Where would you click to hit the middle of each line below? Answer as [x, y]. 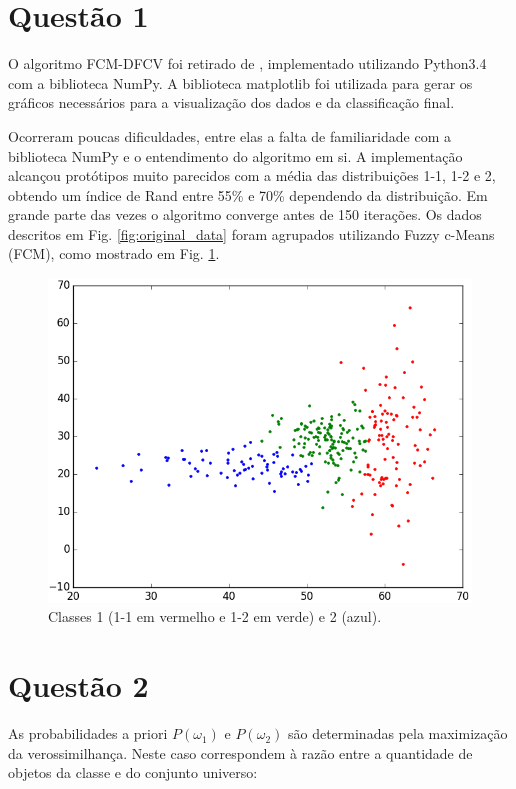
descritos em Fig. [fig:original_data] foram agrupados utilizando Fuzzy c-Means [251, 233]
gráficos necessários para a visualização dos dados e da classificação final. [231, 102]
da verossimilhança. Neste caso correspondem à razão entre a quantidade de [240, 752]
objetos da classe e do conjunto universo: [133, 772]
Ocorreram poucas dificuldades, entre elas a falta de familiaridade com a [229, 135]
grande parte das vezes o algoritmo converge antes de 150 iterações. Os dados [245, 214]
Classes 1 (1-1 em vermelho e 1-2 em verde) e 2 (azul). [215, 616]
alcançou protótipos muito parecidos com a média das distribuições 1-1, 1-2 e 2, [252, 175]
